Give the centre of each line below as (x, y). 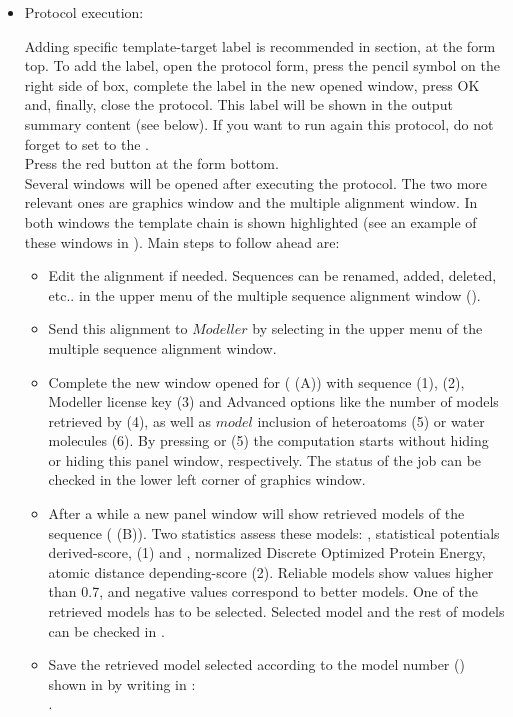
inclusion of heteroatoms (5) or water (371, 420)
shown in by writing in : (122, 683)
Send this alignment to (118, 328)
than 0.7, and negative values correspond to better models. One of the (263, 591)
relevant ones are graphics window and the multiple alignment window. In (251, 202)
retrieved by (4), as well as (129, 420)
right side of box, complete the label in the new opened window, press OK (252, 84)
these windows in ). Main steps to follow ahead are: (182, 241)
